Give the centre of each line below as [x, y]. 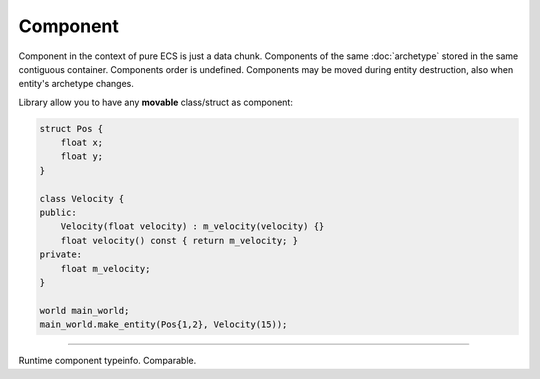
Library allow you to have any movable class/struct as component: [156, 102]
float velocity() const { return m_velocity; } [179, 240]
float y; [82, 156]
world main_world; [84, 310]
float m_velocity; [105, 268]
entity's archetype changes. [76, 84]
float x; [82, 143]
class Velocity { [82, 198]
